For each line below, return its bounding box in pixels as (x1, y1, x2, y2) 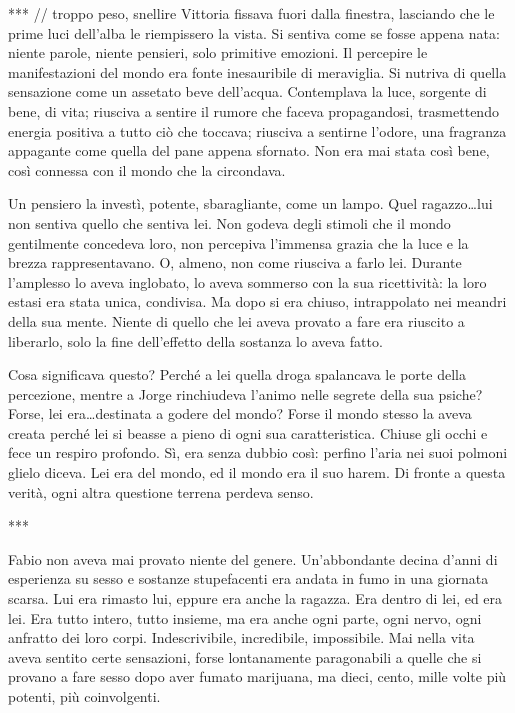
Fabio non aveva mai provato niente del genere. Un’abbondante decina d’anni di (8, 548, 498, 569)
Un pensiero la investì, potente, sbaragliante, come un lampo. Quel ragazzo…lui (8, 193, 493, 214)
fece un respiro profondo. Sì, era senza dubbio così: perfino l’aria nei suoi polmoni (8, 442, 508, 463)
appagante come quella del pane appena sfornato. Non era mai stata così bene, (8, 140, 490, 161)
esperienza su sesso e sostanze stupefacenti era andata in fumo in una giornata (8, 568, 489, 589)
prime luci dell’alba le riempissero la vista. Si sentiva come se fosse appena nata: (8, 22, 500, 43)
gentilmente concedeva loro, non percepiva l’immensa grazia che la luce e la (8, 232, 469, 253)
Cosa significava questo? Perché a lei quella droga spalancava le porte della (8, 364, 466, 385)
